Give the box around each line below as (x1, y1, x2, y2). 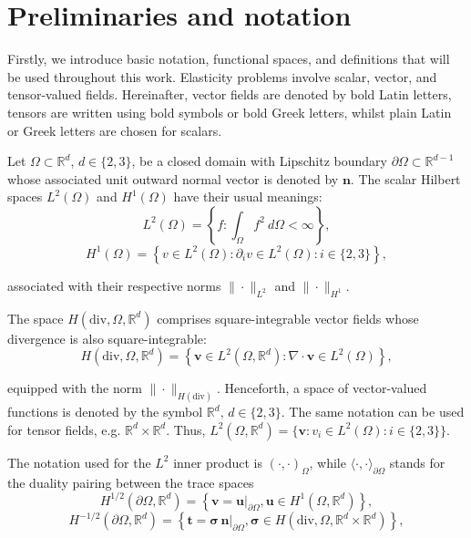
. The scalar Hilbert (350, 169, 461, 188)
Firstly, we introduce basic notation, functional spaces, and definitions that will (7, 49, 450, 68)
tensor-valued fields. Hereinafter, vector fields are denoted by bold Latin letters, (7, 85, 452, 104)
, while (309, 452, 346, 471)
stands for (389, 452, 445, 471)
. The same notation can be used (281, 402, 465, 421)
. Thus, (166, 419, 206, 439)
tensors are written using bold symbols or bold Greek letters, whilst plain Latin (7, 102, 452, 121)
